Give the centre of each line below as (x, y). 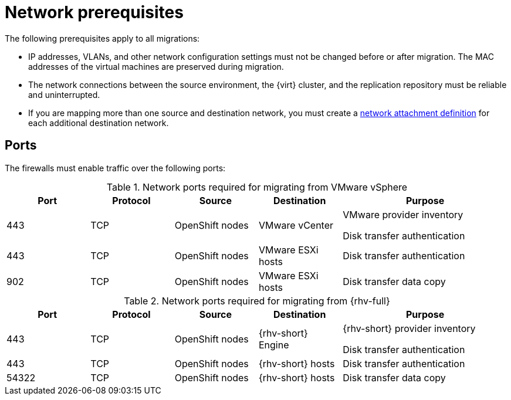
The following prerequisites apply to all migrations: (102, 38)
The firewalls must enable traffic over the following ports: (115, 168)
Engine (274, 345)
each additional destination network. (99, 123)
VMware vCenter (296, 225)
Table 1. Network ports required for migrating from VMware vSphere (257, 187)
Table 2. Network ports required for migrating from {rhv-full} (257, 301)
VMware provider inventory (403, 214)
